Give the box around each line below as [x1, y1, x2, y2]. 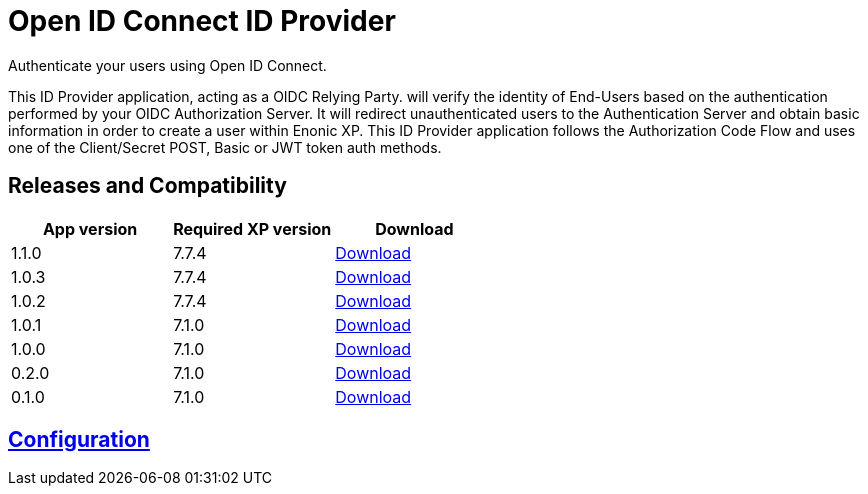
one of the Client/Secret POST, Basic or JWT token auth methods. [8, 138, 442, 156]
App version [42, 218, 138, 239]
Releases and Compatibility [8, 173, 287, 199]
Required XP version [173, 218, 332, 239]
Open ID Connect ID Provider [8, 4, 396, 38]
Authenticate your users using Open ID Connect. [8, 56, 327, 74]
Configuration [8, 427, 150, 453]
